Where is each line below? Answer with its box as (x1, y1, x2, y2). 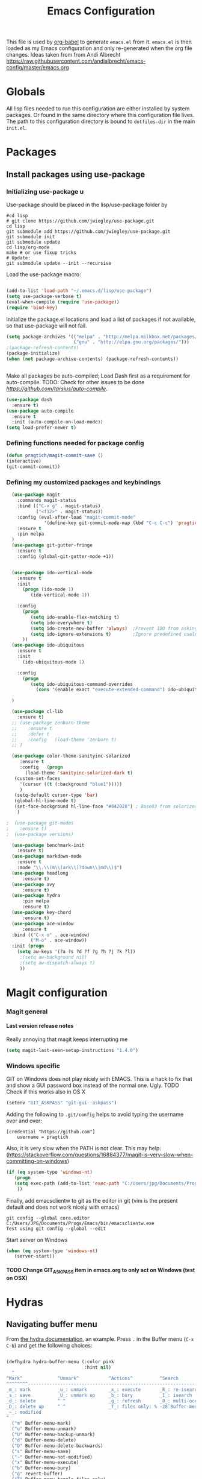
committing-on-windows (6, 1158, 67, 1165)
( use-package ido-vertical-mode (11, 569, 93, 575)
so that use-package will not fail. (6, 321, 87, 329)
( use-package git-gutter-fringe (11, 542, 93, 548)
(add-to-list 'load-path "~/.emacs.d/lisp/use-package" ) (6, 288, 152, 294)
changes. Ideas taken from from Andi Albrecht (6, 51, 121, 59)
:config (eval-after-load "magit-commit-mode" (17, 514, 136, 520)
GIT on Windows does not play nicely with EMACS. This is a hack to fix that (6, 1075, 192, 1083)
